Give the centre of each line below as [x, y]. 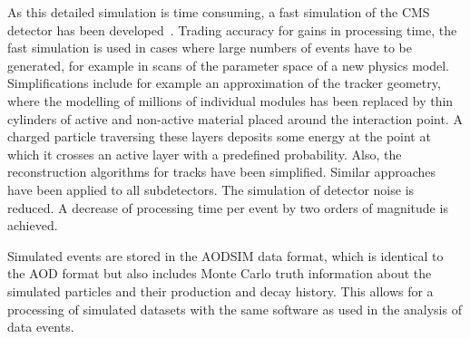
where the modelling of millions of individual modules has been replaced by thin [230, 100]
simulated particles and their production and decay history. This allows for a [220, 291]
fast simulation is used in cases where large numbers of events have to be [210, 48]
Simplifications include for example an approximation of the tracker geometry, [224, 83]
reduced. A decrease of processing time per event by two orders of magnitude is [228, 207]
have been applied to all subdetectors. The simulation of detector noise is [211, 189]
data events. [41, 327]
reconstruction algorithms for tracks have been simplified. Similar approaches [222, 172]
